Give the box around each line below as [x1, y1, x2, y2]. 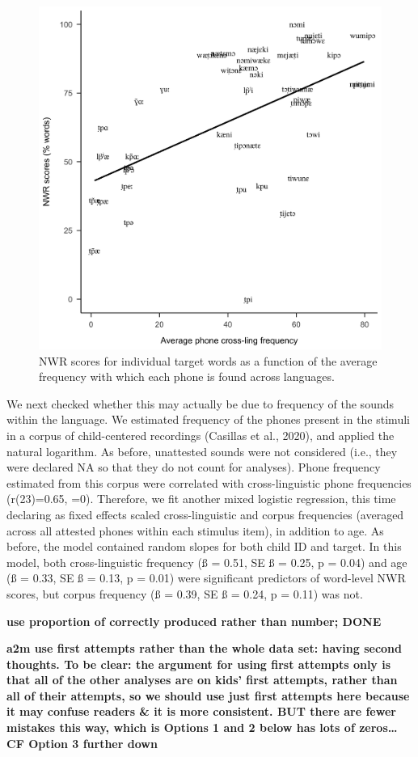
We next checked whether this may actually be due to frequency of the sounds [6, 395, 395, 412]
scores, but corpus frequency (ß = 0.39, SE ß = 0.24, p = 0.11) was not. [6, 585, 363, 602]
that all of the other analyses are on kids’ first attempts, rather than [6, 671, 398, 688]
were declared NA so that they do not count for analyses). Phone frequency [6, 459, 381, 476]
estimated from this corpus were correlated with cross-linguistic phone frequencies [6, 474, 412, 491]
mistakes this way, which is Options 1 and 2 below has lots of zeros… [6, 719, 398, 736]
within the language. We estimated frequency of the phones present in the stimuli [6, 411, 410, 428]
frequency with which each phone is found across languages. [39, 368, 335, 385]
